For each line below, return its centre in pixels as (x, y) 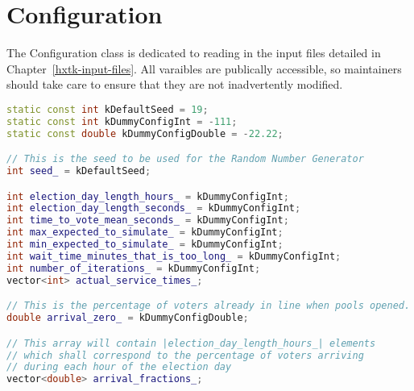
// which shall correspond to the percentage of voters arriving (185, 355)
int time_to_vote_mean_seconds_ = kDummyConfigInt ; (148, 220)
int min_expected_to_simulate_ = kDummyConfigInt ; (145, 245)
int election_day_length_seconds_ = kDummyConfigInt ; (154, 208)
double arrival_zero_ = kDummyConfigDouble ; (128, 318)
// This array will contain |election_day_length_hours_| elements (191, 343)
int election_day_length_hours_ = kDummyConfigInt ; (148, 196)
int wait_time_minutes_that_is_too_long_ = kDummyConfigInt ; (174, 256)
